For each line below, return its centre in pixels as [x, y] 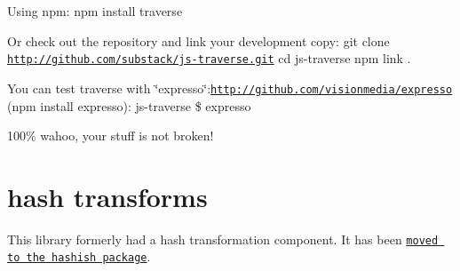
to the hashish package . [79, 256]
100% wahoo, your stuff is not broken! [111, 135]
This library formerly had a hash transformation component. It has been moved [223, 239]
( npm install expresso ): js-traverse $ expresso [129, 105]
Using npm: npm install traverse [95, 11]
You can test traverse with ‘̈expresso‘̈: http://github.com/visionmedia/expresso [230, 88]
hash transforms [107, 196]
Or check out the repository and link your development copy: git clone [198, 40]
